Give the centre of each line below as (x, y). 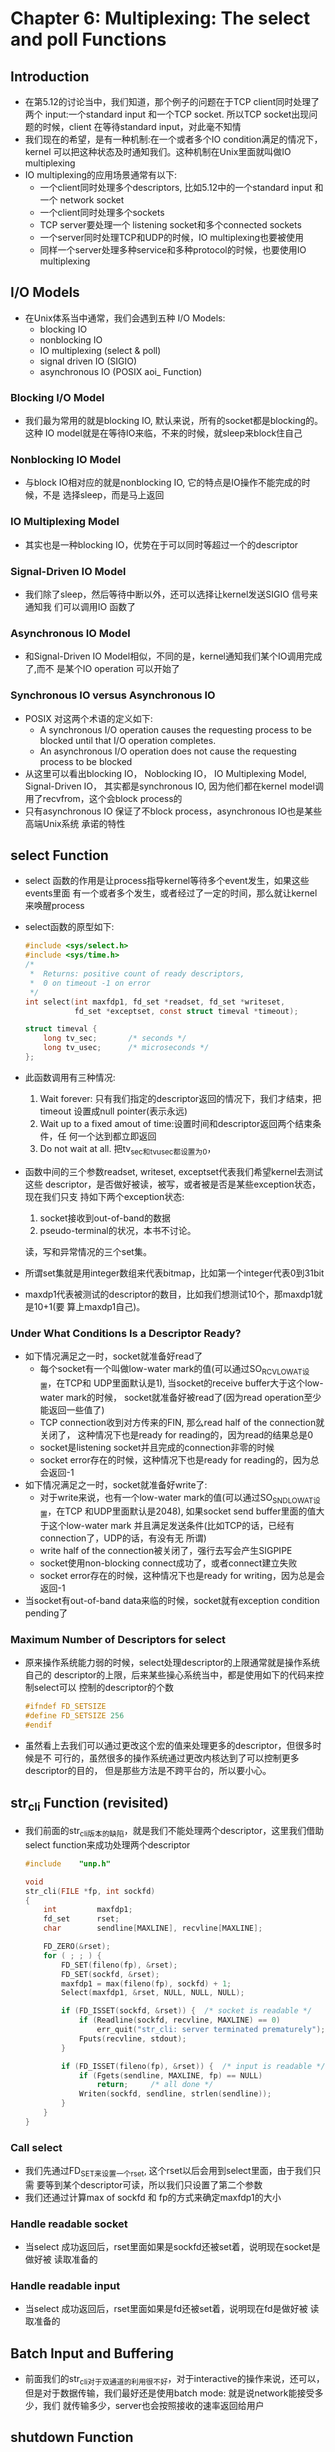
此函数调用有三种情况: (70, 1077)
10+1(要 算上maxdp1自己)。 (89, 1306)
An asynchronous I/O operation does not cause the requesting (168, 751)
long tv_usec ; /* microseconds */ (126, 1048)
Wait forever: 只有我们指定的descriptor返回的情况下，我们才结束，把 (180, 1098)
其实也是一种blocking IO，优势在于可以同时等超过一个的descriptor (161, 544)
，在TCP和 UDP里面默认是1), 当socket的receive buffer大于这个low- (185, 1383)
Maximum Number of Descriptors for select (118, 1640)
